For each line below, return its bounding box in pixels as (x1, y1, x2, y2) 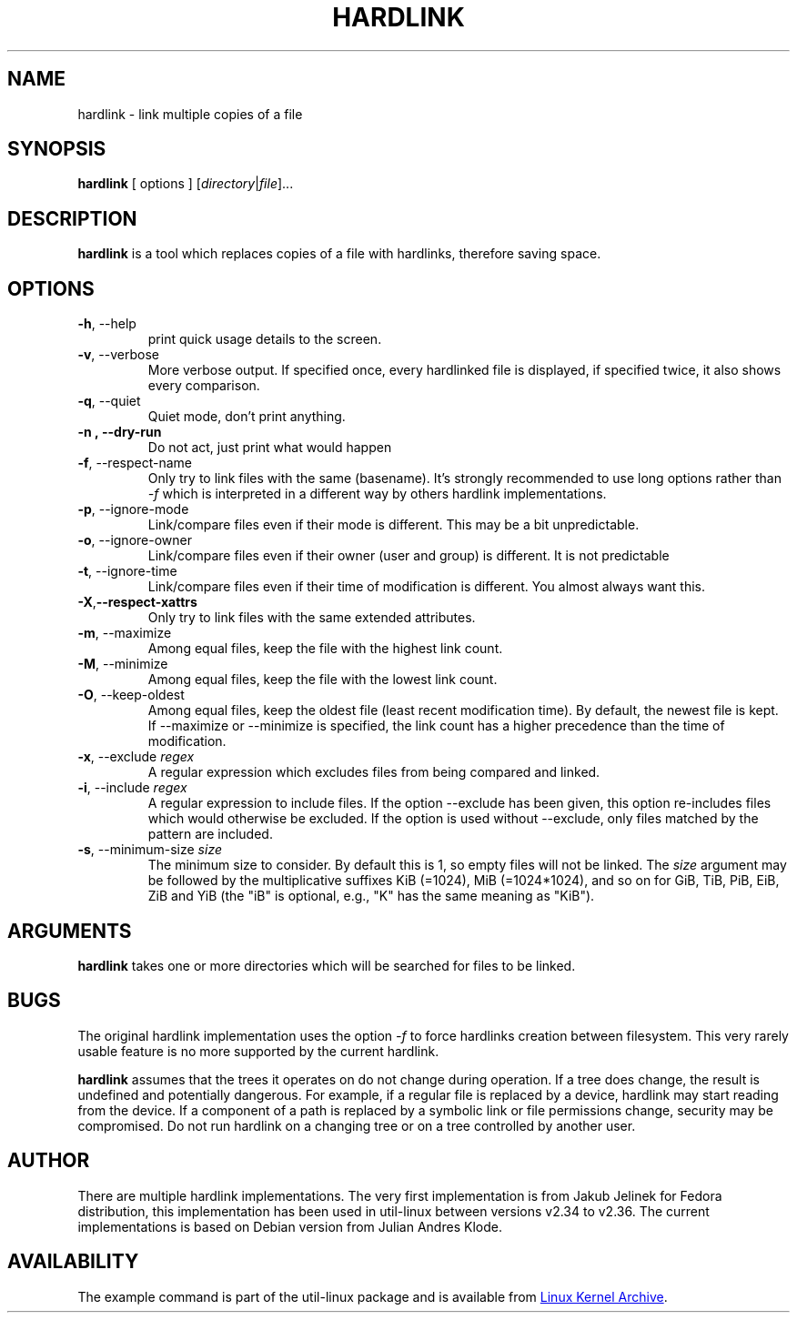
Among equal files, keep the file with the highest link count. (147, 640, 503, 657)
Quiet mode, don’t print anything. (147, 408, 346, 425)
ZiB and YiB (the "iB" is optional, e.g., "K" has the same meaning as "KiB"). (147, 888, 595, 904)
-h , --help (77, 316, 136, 332)
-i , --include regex (77, 780, 187, 796)
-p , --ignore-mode (77, 501, 189, 518)
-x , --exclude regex (77, 749, 195, 765)
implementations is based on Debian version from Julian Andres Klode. (77, 1218, 502, 1234)
